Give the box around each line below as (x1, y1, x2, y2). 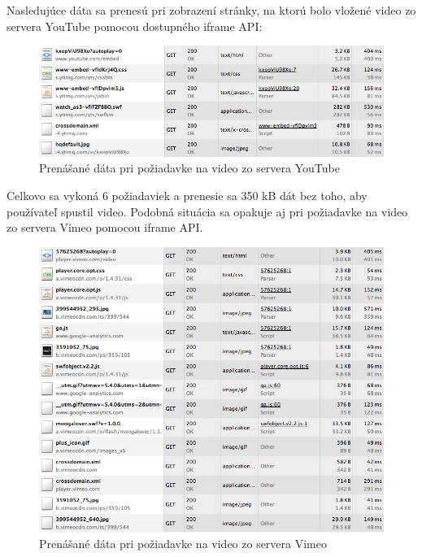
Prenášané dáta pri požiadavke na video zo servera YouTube (39, 159, 340, 176)
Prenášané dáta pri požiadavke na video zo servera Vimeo (39, 534, 327, 551)
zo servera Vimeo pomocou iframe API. (7, 219, 203, 236)
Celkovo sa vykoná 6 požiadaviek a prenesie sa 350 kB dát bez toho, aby (7, 187, 368, 204)
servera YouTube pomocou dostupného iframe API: (7, 17, 263, 34)
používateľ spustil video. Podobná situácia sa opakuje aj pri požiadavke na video (7, 202, 408, 220)
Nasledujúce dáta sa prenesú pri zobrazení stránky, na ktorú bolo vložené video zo (7, 2, 416, 18)
